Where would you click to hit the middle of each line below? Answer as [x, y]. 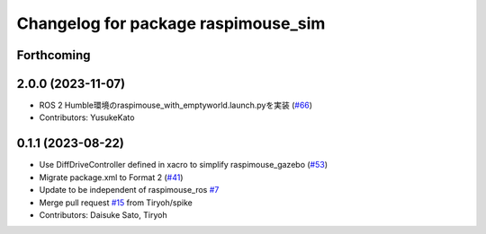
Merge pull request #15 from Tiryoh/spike [116, 203]
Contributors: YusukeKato [87, 117]
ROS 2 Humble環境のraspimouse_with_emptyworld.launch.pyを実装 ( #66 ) [176, 105]
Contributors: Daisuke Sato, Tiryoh [103, 214]
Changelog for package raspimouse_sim [171, 23]
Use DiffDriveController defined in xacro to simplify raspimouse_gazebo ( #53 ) [184, 165]
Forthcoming [54, 55]
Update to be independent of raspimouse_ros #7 [129, 190]
